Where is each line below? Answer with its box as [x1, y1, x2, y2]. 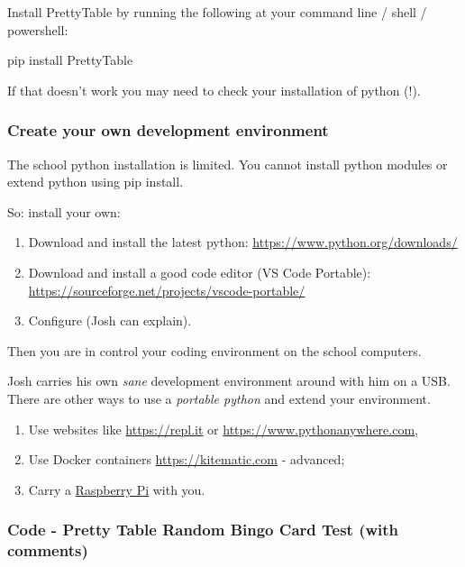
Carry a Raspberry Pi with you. [28, 480, 205, 498]
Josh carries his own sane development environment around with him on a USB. [7, 371, 451, 390]
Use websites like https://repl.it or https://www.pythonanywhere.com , [28, 419, 418, 438]
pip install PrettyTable [7, 50, 133, 69]
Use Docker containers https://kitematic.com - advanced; [28, 450, 345, 469]
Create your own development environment [7, 119, 329, 142]
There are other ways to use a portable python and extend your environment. [7, 389, 431, 407]
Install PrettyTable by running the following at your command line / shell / [7, 3, 427, 21]
